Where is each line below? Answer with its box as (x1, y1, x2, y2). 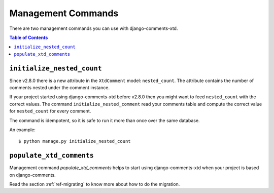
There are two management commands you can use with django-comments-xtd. (9, 25, 178, 31)
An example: (9, 127, 36, 133)
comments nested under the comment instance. (9, 85, 110, 91)
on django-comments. (9, 172, 56, 178)
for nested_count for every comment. (9, 108, 91, 114)
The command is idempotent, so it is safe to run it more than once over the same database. (9, 117, 200, 124)
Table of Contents (9, 34, 48, 41)
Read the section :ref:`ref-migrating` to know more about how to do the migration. (9, 181, 180, 187)
